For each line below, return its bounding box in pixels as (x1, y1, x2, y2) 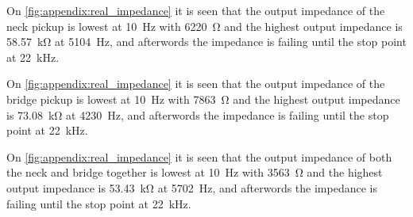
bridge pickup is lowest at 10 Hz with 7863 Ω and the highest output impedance (6, 90, 400, 107)
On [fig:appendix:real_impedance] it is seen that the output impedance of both (6, 148, 392, 165)
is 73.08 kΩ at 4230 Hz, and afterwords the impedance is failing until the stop (6, 106, 389, 123)
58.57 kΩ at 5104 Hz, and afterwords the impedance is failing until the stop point (6, 33, 407, 50)
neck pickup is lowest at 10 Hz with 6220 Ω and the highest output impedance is (6, 17, 403, 34)
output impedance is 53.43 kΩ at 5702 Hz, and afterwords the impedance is (6, 179, 377, 196)
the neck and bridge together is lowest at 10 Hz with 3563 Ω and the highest (6, 164, 383, 181)
